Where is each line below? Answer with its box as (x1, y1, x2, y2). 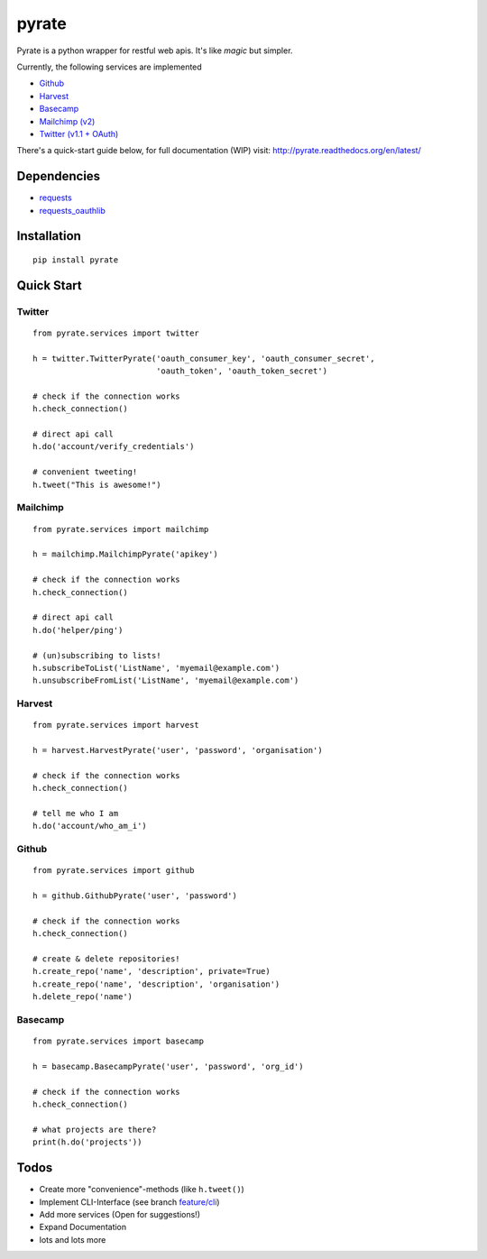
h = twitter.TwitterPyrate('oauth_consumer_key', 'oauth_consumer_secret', (32, 353, 375, 363)
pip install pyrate (32, 254, 119, 265)
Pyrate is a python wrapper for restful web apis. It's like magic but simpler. (16, 45, 293, 56)
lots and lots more (39, 1234, 106, 1245)
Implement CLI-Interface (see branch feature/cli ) (39, 1196, 220, 1208)
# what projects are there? (32, 1124, 157, 1135)
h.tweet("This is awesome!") (32, 479, 161, 490)
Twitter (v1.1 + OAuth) (39, 128, 119, 139)
